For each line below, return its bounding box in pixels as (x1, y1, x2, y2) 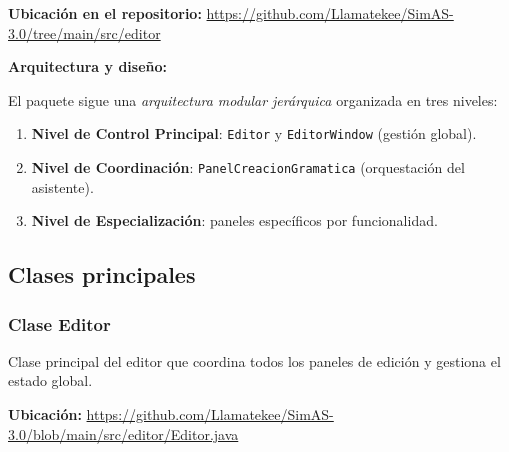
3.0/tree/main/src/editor (8, 22, 161, 43)
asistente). (31, 176, 94, 197)
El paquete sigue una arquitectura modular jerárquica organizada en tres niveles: (8, 89, 498, 110)
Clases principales (8, 259, 196, 290)
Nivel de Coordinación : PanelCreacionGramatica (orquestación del (31, 157, 465, 178)
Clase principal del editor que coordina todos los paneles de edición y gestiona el (8, 350, 501, 371)
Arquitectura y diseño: (8, 56, 167, 77)
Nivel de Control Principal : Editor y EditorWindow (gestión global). (31, 123, 477, 144)
